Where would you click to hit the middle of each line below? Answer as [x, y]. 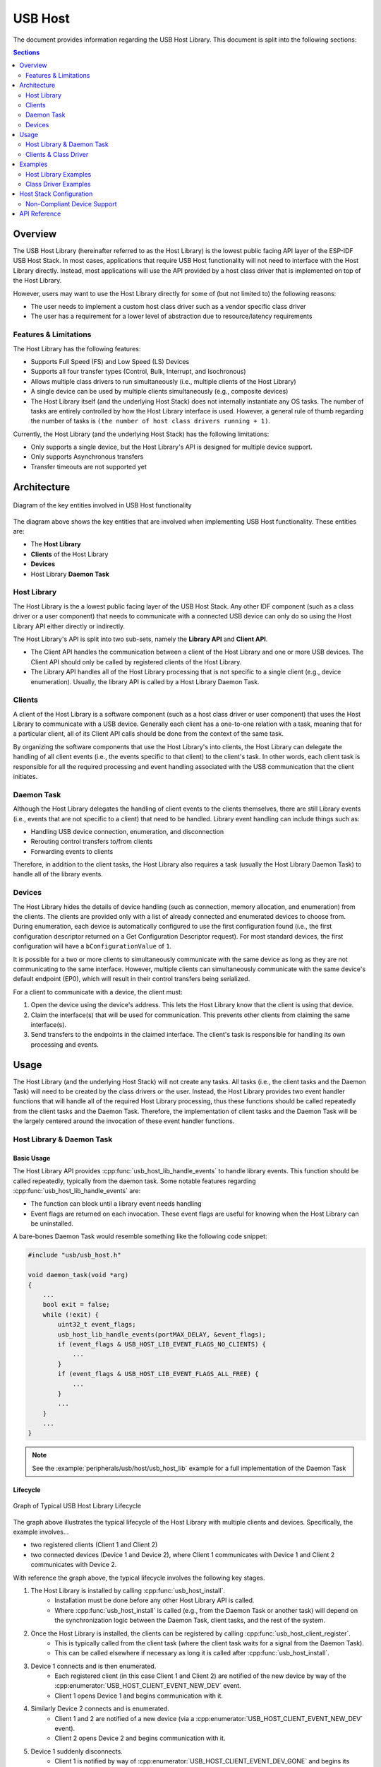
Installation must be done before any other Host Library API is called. [155, 1600]
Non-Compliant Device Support [71, 204]
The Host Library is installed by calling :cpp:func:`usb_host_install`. [128, 1590]
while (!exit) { [71, 1314]
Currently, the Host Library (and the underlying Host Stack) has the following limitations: [141, 434]
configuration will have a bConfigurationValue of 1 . [92, 946]
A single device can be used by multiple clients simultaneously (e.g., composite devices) [159, 392]
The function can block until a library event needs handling [116, 1204]
